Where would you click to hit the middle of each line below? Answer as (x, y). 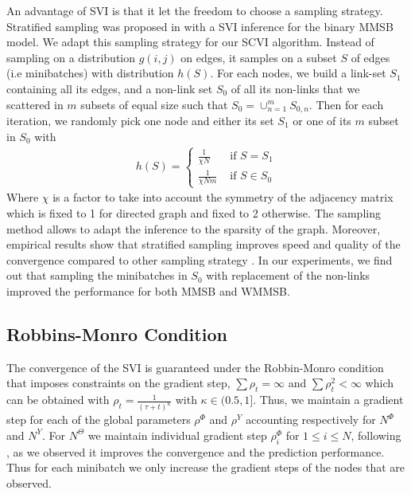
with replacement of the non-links (288, 275)
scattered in (35, 104)
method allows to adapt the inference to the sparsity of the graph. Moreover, (194, 228)
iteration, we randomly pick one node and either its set (140, 121)
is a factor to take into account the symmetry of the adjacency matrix (223, 197)
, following (376, 435)
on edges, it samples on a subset (259, 57)
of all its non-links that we (295, 88)
